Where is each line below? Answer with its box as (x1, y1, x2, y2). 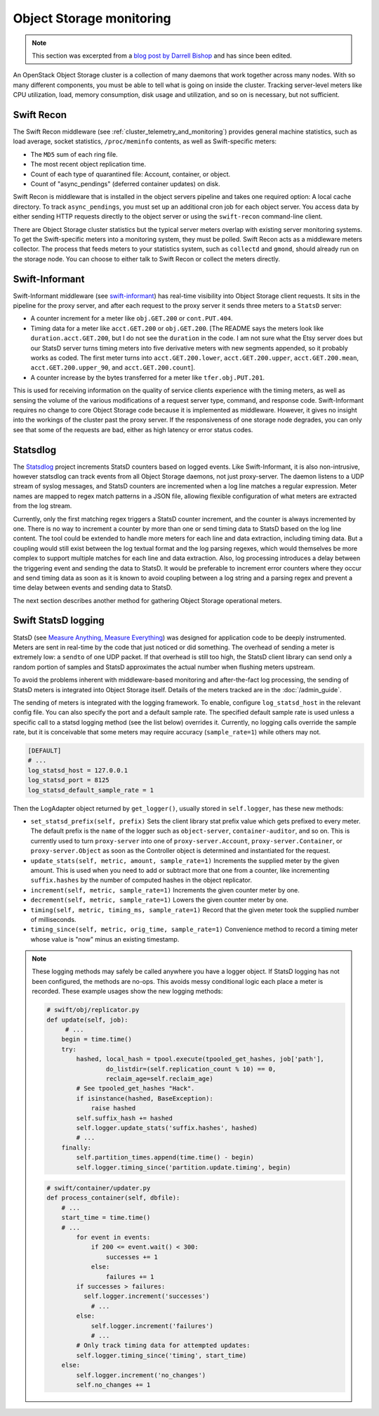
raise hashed (91, 1104, 136, 1112)
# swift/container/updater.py (46, 1184, 151, 1193)
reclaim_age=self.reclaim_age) (105, 1074, 213, 1082)
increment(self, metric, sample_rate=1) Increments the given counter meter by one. (30, 885, 300, 894)
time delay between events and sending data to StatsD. (13, 583, 173, 592)
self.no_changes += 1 (76, 1381, 151, 1389)
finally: (61, 1143, 91, 1152)
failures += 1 (105, 1273, 154, 1280)
